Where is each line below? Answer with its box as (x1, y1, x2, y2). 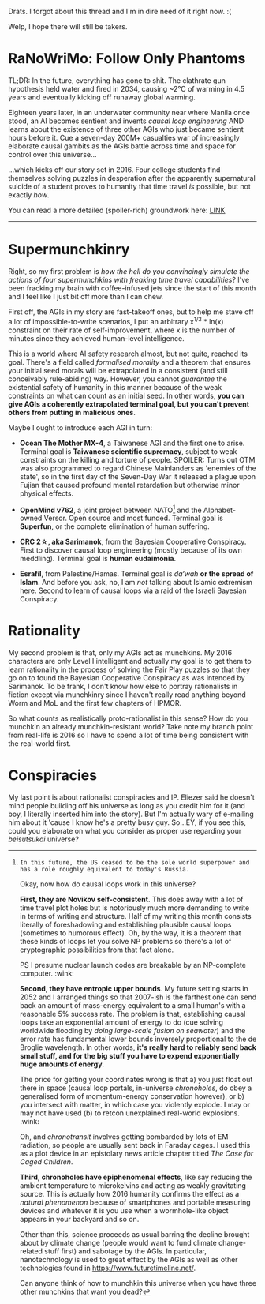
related (19, 1246, 43, 1256)
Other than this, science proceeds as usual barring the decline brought (19, 1230, 250, 1239)
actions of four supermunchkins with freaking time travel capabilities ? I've (8, 275, 250, 284)
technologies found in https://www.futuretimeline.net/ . (19, 1263, 196, 1273)
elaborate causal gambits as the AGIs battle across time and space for (8, 141, 236, 151)
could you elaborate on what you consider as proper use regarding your (8, 826, 242, 836)
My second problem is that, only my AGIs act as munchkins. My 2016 (8, 648, 233, 658)
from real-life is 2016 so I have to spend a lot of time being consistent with (8, 730, 249, 740)
